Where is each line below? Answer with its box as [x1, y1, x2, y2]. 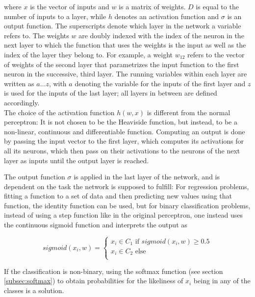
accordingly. [4, 97, 40, 107]
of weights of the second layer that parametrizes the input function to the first [4, 59, 239, 69]
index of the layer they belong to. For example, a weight [4, 49, 173, 59]
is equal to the [196, 1, 239, 11]
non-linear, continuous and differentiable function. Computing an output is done [4, 126, 245, 136]
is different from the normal [147, 107, 230, 117]
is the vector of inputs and [30, 1, 109, 11]
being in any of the [193, 275, 251, 286]
